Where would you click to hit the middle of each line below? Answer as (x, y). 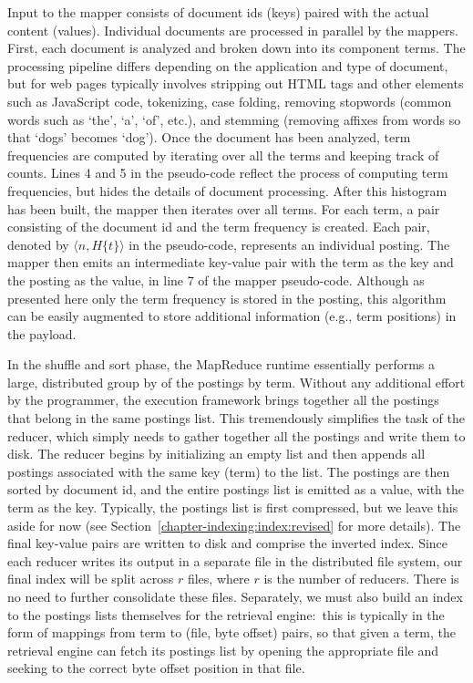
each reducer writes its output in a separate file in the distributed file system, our (235, 560)
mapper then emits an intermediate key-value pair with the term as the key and (231, 262)
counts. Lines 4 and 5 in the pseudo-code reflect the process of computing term (228, 173)
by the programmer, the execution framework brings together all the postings (223, 400)
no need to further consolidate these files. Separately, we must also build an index (235, 596)
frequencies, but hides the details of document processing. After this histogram (227, 190)
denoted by (38, 244)
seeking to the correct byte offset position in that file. (156, 668)
